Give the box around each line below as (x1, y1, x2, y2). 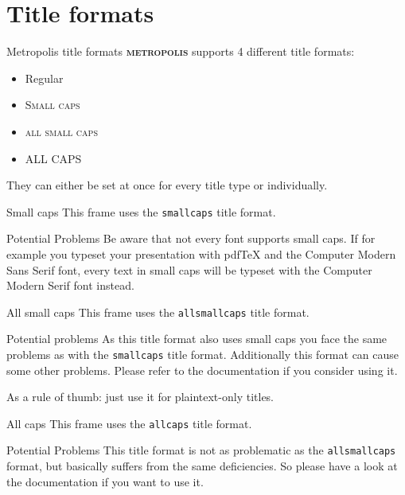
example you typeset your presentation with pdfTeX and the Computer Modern (6, 245, 396, 262)
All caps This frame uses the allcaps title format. (6, 415, 252, 431)
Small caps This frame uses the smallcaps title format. (6, 203, 276, 220)
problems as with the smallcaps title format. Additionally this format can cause (6, 345, 399, 362)
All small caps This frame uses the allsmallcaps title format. (6, 303, 310, 320)
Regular (25, 69, 64, 86)
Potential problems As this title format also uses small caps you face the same (6, 330, 387, 347)
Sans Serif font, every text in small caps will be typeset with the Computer (6, 261, 372, 278)
